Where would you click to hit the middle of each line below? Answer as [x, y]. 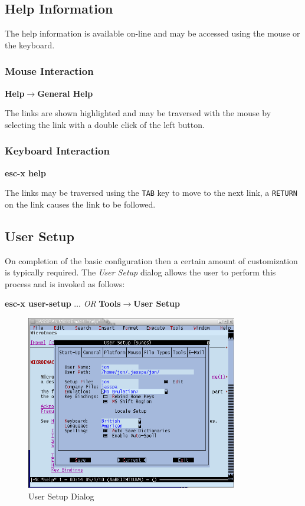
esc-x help [25, 172]
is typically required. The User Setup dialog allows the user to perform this [140, 272]
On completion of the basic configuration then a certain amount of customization [151, 260]
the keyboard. [30, 45]
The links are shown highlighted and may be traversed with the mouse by [138, 113]
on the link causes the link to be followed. [80, 204]
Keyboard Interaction [57, 151]
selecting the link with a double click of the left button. [105, 124]
